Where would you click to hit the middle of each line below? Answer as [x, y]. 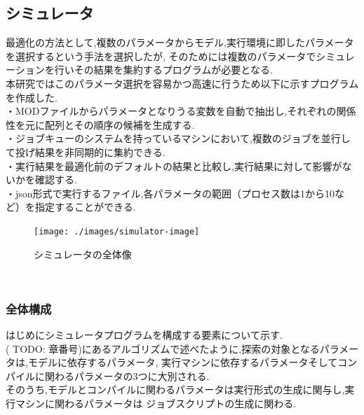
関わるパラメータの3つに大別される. [127, 375]
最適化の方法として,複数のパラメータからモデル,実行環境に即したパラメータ [180, 42]
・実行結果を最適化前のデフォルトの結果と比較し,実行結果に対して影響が [174, 166]
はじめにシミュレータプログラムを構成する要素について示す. [144, 334]
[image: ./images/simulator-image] [117, 231]
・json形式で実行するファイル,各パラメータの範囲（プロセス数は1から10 [170, 193]
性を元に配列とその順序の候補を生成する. [100, 124]
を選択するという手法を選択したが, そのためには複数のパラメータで [161, 56]
